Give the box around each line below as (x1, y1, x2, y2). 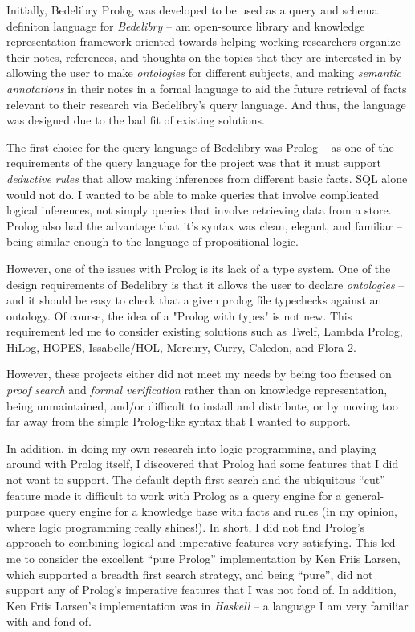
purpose (6, 503, 45, 520)
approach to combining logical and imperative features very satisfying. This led (6, 534, 396, 551)
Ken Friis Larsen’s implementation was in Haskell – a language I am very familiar (6, 597, 409, 614)
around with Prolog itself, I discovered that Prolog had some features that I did (6, 455, 399, 472)
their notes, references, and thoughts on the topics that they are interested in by (6, 48, 402, 65)
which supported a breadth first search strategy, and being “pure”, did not (6, 565, 373, 582)
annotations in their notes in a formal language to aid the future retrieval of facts (6, 80, 407, 96)
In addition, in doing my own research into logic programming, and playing (6, 439, 376, 456)
